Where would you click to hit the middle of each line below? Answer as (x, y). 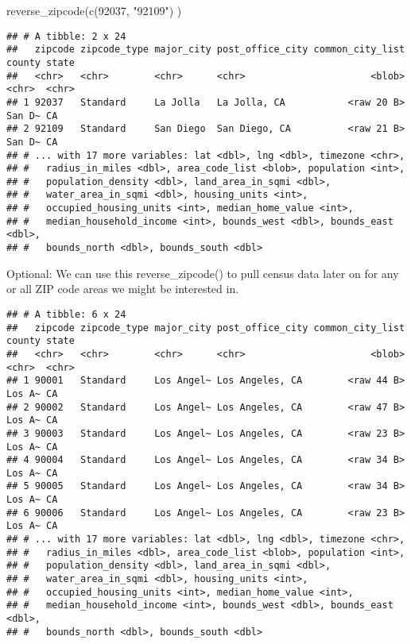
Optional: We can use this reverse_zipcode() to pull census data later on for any (203, 273)
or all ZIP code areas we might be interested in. (123, 289)
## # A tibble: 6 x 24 (66, 314)
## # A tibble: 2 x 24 (66, 36)
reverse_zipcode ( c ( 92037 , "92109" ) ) (94, 10)
